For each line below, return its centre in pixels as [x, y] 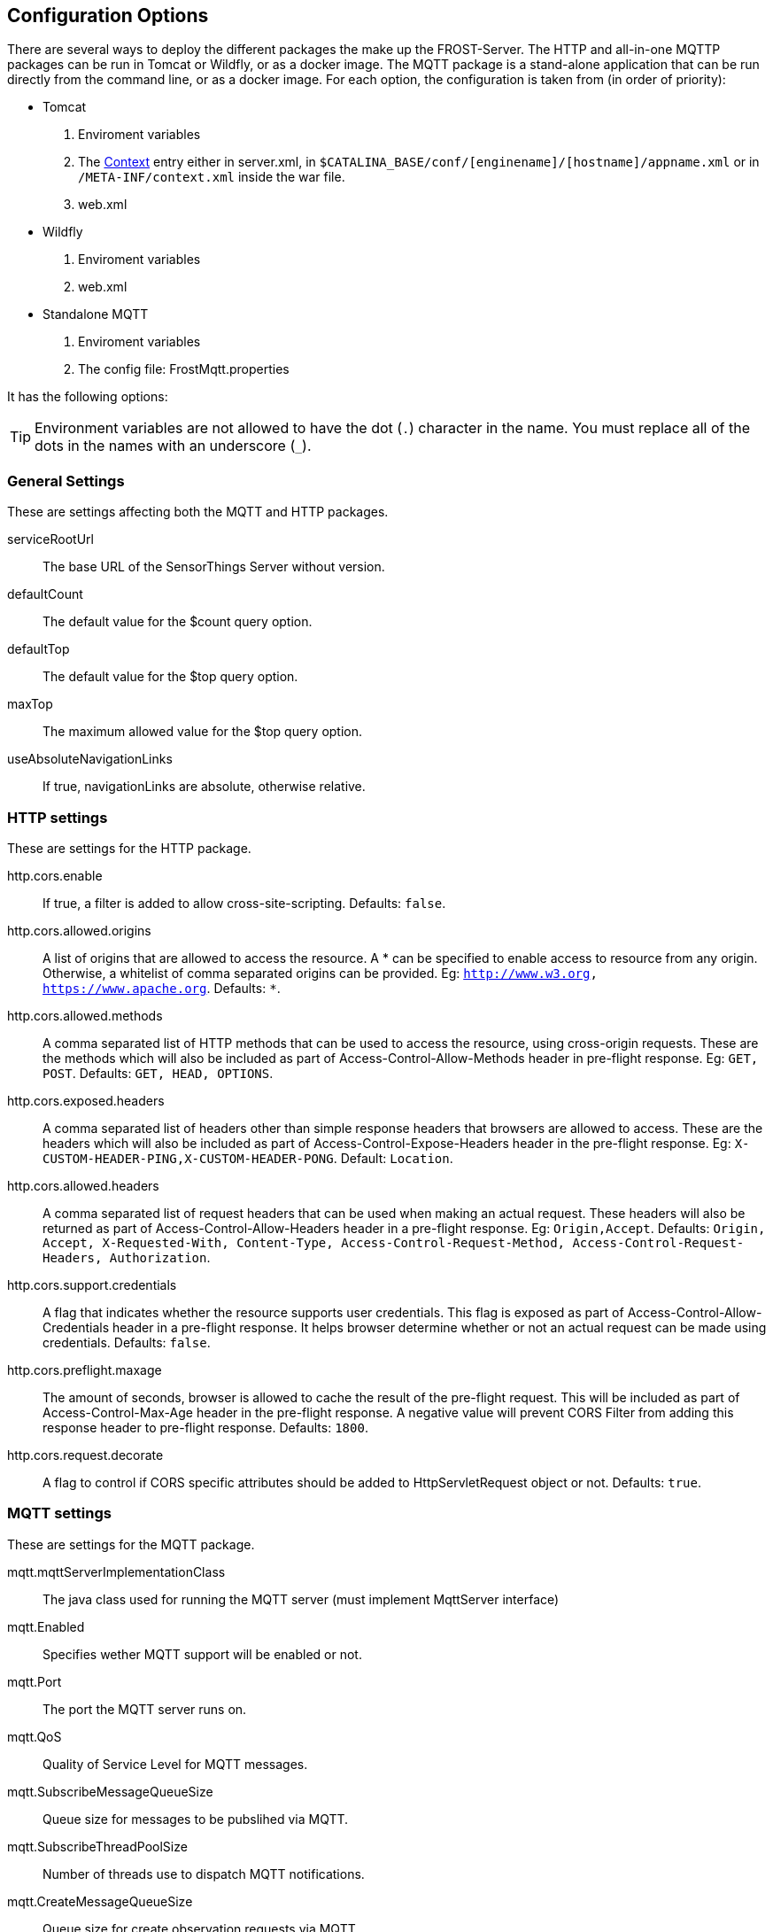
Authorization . [160, 1257]
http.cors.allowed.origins [79, 930]
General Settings [66, 481]
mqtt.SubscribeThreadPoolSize [97, 1846]
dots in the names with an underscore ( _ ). [173, 446]
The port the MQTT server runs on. [145, 1709]
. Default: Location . [393, 1158]
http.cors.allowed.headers [83, 1185]
